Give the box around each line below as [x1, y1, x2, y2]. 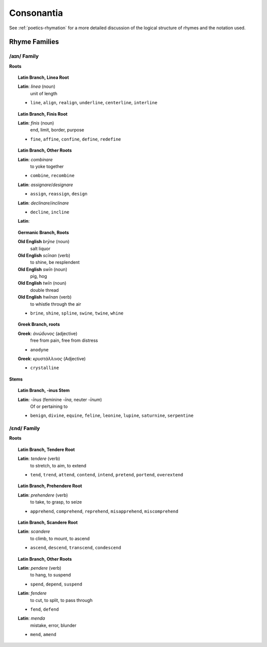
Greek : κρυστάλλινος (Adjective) [18, 355, 86, 362]
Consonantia [9, 7, 63, 18]
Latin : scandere [18, 528, 50, 534]
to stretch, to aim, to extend [30, 462, 87, 468]
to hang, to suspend [30, 572, 71, 578]
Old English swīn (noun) [18, 266, 68, 272]
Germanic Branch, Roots [18, 229, 69, 235]
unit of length [30, 90, 58, 96]
